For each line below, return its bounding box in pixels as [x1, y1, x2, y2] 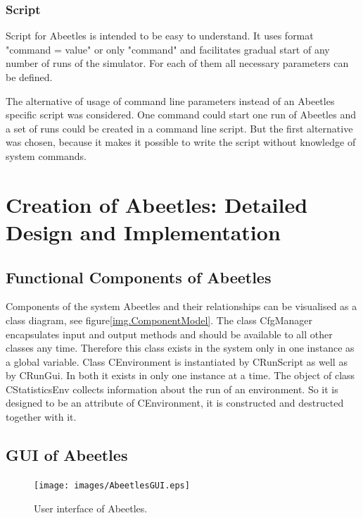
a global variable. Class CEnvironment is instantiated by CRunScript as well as [6, 354, 348, 369]
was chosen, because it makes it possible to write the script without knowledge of [6, 135, 356, 149]
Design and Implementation [6, 217, 281, 246]
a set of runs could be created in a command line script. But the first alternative [6, 121, 353, 135]
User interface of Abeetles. [34, 500, 148, 515]
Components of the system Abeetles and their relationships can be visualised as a [6, 299, 357, 314]
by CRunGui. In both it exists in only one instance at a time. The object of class [6, 368, 355, 383]
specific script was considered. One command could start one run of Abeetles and [6, 107, 356, 122]
